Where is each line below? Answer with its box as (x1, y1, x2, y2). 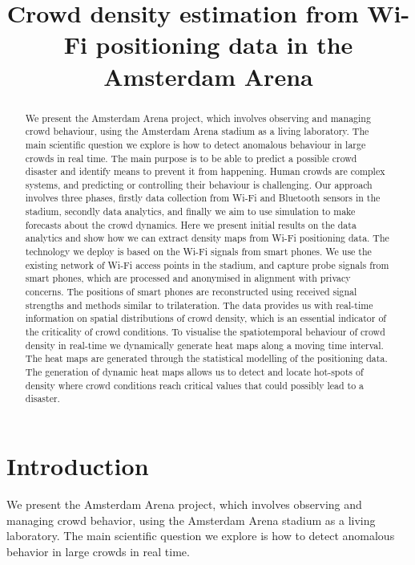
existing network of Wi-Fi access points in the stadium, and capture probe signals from (25, 258, 389, 271)
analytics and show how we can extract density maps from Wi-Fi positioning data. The (25, 231, 389, 245)
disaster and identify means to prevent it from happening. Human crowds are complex (25, 165, 385, 178)
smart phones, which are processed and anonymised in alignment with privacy (25, 271, 351, 285)
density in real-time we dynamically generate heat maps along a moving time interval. (25, 338, 384, 352)
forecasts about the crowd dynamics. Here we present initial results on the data (25, 217, 357, 231)
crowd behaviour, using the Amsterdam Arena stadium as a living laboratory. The (25, 124, 369, 138)
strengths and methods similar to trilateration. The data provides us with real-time (25, 298, 373, 311)
